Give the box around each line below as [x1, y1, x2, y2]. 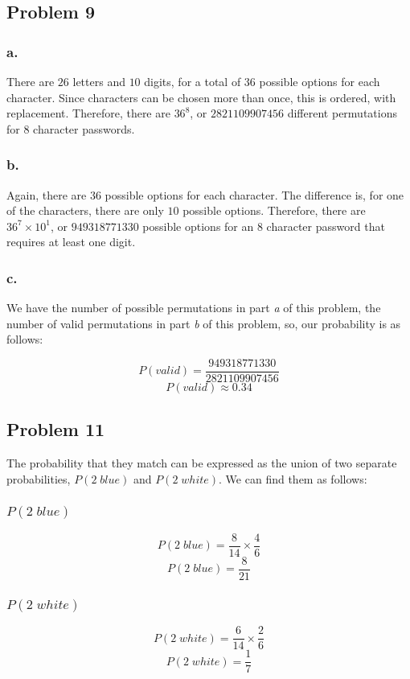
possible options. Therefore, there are [182, 202, 366, 219]
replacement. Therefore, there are [6, 105, 170, 121]
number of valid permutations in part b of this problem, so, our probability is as [6, 315, 401, 331]
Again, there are [6, 186, 87, 203]
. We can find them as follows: [219, 470, 367, 487]
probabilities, [6, 470, 71, 487]
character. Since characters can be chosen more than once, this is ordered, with [6, 88, 396, 105]
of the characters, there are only [6, 202, 164, 219]
